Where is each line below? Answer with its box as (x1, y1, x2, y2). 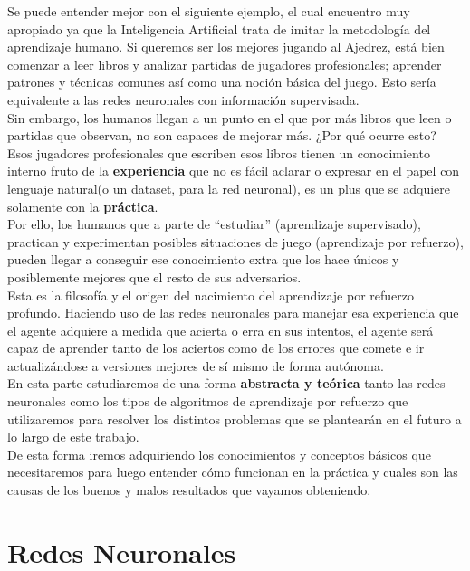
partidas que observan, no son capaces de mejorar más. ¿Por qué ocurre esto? (7, 126, 436, 145)
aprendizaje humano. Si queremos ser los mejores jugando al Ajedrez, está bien (7, 37, 445, 56)
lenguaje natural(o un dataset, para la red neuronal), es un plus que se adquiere (7, 178, 450, 197)
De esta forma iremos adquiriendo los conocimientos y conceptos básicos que (7, 444, 431, 463)
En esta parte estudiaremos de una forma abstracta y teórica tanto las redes (7, 374, 446, 393)
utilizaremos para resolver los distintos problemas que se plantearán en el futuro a (7, 409, 462, 428)
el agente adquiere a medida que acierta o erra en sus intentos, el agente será (7, 320, 434, 339)
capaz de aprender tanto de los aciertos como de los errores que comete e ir (7, 338, 425, 357)
